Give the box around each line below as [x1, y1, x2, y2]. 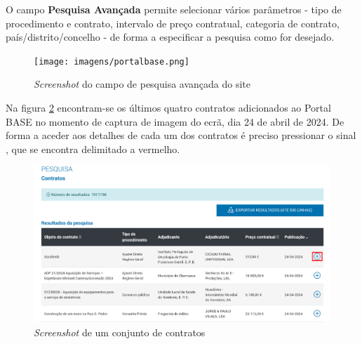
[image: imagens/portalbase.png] [34, 56, 189, 67]
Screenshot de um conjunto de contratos [34, 324, 206, 339]
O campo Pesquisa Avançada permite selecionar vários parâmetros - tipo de [6, 2, 342, 16]
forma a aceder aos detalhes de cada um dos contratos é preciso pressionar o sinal [6, 128, 356, 143]
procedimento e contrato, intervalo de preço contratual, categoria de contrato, [6, 15, 340, 30]
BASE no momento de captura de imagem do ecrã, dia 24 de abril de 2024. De [6, 114, 344, 128]
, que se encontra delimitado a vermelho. [6, 141, 180, 156]
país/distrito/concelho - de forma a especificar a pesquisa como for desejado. [6, 29, 335, 44]
